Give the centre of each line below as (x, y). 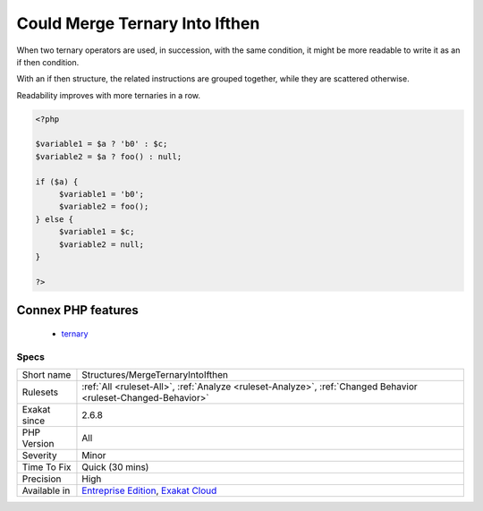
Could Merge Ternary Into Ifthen (138, 23)
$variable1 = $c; (97, 232)
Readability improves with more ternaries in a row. (109, 95)
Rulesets (40, 392)
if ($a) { (57, 182)
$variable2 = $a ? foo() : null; (109, 156)
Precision (42, 479)
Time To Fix (47, 467)
